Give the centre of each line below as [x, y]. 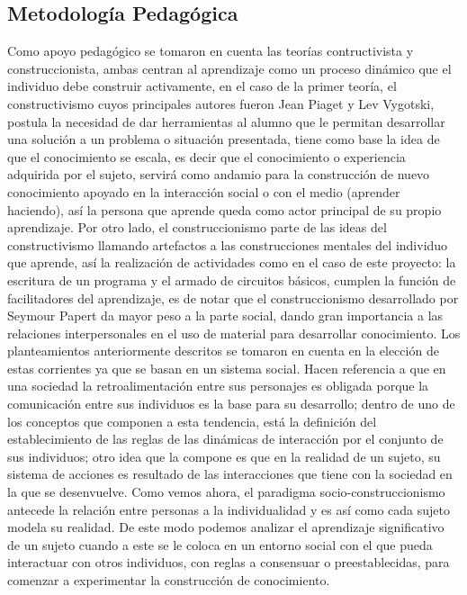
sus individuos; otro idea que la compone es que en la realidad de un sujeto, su [224, 456]
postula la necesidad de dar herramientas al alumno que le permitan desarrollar [226, 121]
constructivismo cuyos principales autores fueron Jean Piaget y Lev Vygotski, [221, 103]
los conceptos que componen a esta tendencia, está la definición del [192, 421]
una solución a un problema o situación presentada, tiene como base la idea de [224, 139]
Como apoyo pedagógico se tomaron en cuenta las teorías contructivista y [211, 51]
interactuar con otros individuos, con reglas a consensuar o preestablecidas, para [229, 562]
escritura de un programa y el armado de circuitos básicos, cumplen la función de [232, 279]
